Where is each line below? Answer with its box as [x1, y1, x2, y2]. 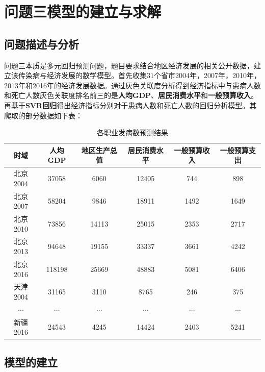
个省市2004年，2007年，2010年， [154, 70, 261, 81]
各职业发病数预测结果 [97, 127, 168, 138]
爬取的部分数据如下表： [4, 110, 83, 120]
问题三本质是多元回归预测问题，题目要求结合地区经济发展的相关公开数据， [4, 60, 254, 70]
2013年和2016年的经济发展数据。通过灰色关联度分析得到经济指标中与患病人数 [4, 80, 261, 90]
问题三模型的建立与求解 [4, 1, 162, 22]
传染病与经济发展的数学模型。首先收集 [18, 70, 147, 81]
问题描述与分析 [4, 36, 79, 52]
